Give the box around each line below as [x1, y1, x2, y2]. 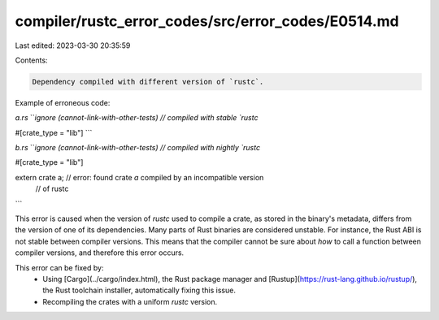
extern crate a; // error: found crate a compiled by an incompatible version [15, 172, 264, 182]
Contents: [15, 55, 48, 65]
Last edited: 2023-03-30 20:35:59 [15, 41, 131, 50]
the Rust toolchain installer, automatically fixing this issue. [42, 285, 236, 296]
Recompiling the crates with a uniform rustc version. [42, 296, 218, 306]
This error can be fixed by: [15, 262, 104, 272]
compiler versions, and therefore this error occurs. [15, 248, 185, 257]
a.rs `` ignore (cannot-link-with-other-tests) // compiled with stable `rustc [15, 113, 259, 123]
